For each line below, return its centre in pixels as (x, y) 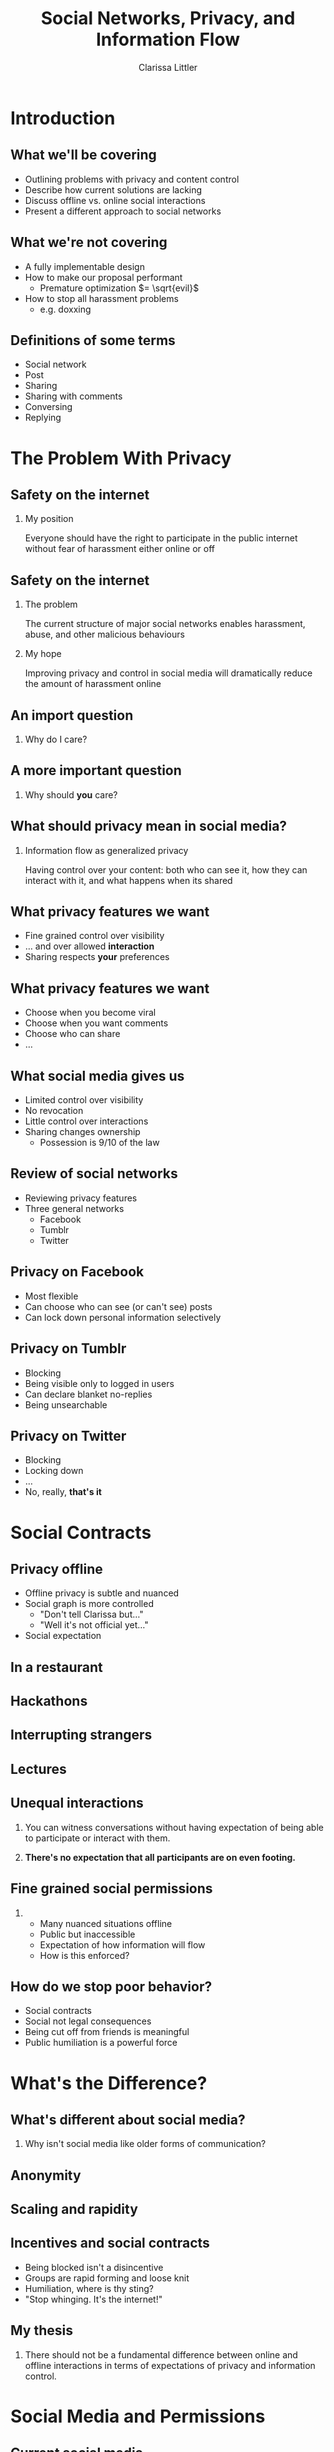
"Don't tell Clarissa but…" (91, 1614)
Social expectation (63, 1636)
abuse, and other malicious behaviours (104, 634)
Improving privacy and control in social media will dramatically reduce (168, 673)
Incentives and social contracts (110, 2243)
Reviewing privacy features (81, 1198)
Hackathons (49, 1701)
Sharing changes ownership (82, 1132)
